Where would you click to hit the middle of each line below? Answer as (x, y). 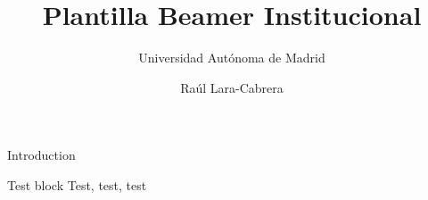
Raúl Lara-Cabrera (232, 87)
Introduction (41, 155)
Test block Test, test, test (77, 184)
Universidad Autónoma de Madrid (232, 58)
